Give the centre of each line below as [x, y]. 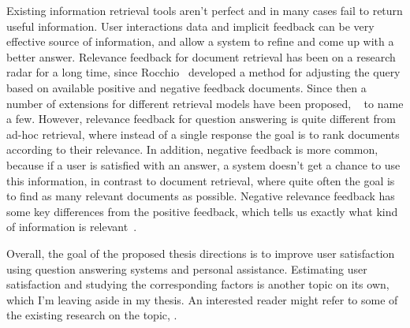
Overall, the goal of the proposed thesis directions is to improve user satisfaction [201, 253]
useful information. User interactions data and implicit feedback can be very [190, 26]
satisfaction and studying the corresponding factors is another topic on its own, [198, 284]
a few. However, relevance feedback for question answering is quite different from [201, 119]
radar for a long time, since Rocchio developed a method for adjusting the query [203, 72]
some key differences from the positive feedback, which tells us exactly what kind [202, 211]
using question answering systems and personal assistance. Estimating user [187, 268]
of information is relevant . [72, 227]
